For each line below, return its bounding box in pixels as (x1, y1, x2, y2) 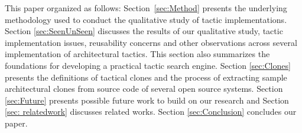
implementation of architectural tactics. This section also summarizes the (5, 48, 270, 60)
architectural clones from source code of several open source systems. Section (5, 82, 283, 95)
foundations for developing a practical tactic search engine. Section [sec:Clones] (5, 59, 291, 71)
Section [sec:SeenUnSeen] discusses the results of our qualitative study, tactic (5, 25, 283, 37)
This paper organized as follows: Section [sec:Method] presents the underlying (5, 2, 287, 14)
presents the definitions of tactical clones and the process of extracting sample (5, 71, 287, 83)
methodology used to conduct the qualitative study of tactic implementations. (5, 13, 287, 25)
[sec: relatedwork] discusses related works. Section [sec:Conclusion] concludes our (5, 105, 297, 118)
